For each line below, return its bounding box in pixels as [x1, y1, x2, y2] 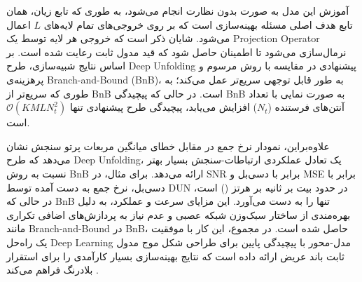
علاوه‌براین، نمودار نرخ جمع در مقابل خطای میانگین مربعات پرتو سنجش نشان [6, 138, 330, 153]
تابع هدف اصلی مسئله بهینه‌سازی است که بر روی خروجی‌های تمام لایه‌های [43, 17, 353, 32]
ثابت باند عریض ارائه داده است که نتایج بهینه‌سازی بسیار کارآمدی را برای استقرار [6, 248, 344, 263]
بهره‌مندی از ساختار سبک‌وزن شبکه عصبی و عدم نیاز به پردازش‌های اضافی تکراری [6, 207, 351, 222]
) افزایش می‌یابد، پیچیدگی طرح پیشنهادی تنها [69, 100, 257, 114]
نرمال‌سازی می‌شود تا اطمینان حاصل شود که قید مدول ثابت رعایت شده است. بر [6, 44, 347, 59]
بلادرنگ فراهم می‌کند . [6, 262, 99, 277]
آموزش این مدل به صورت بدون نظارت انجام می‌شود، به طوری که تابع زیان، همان [6, 4, 349, 18]
